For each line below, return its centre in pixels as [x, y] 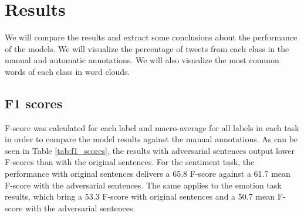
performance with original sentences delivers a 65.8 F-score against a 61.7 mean [148, 174]
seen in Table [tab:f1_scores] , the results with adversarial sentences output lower [150, 150]
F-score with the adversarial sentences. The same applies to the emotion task [143, 185]
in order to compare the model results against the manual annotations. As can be [151, 139]
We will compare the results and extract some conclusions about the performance [151, 37]
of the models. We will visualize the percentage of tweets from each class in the [147, 48]
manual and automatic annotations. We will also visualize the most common [142, 60]
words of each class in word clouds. [67, 71]
